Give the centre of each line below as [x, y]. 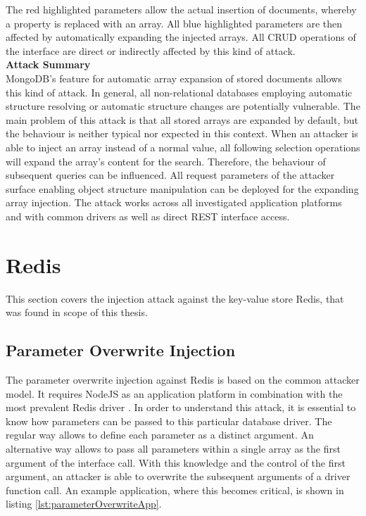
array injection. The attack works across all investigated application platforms [174, 202]
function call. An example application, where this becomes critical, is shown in [175, 490]
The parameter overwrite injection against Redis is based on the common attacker [183, 380]
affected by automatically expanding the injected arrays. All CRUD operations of [181, 37]
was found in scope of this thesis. [77, 312]
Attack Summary [48, 64]
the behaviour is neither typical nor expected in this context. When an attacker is [182, 133]
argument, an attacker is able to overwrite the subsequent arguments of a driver [178, 476]
